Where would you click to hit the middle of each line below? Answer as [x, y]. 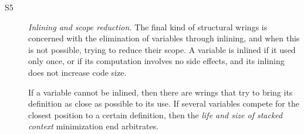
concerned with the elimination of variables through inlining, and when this [164, 38]
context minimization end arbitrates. [94, 126]
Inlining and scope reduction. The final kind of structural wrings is [148, 27]
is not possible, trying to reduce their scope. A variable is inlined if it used [162, 49]
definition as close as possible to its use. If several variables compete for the [164, 103]
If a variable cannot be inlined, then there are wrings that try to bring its [161, 92]
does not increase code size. [77, 72]
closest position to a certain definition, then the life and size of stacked [156, 114]
